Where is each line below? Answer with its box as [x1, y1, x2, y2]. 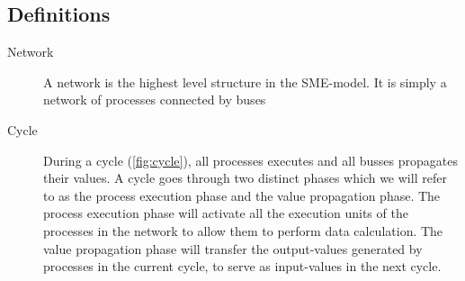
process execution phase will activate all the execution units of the [43, 204, 408, 222]
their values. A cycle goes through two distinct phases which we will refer [43, 168, 447, 187]
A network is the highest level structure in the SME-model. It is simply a [43, 72, 447, 91]
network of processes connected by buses [43, 90, 266, 109]
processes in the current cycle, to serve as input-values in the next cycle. [43, 257, 442, 276]
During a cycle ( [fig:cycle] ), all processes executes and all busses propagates [43, 150, 458, 169]
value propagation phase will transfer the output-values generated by [43, 239, 423, 258]
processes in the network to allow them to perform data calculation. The [43, 221, 443, 240]
